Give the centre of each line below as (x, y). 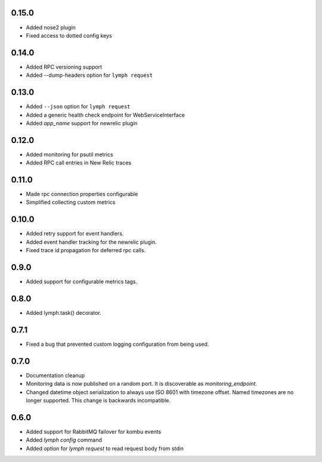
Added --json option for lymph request (78, 107)
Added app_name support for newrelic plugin (82, 123)
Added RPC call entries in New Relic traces (79, 163)
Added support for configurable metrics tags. (82, 282)
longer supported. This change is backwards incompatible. (98, 400)
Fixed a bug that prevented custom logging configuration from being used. (117, 344)
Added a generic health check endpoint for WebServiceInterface (105, 115)
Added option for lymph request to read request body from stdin (105, 448)
